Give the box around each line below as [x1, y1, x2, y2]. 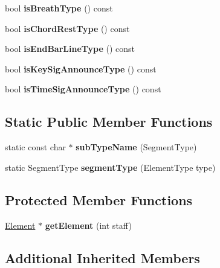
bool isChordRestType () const [5, 22, 130, 34]
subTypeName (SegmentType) [76, 141, 197, 153]
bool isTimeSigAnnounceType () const [5, 83, 161, 95]
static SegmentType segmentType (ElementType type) [5, 161, 216, 173]
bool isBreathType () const [5, 2, 113, 14]
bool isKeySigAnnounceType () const [5, 62, 157, 75]
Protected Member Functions [5, 190, 193, 209]
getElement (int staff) [45, 219, 132, 231]
